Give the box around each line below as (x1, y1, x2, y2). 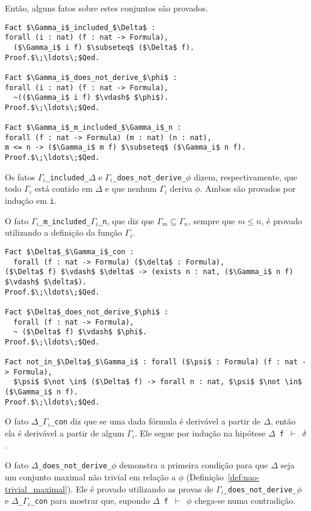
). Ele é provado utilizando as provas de (67, 482, 214, 495)
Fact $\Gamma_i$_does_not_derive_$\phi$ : (5, 73, 177, 82)
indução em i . (5, 194, 57, 207)
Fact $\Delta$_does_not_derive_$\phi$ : (5, 307, 169, 316)
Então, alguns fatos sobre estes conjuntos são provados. (5, 2, 208, 14)
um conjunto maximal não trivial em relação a (5, 471, 176, 483)
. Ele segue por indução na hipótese (134, 427, 266, 439)
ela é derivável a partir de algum (5, 427, 125, 439)
